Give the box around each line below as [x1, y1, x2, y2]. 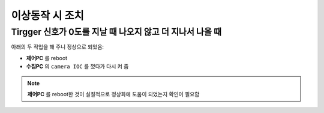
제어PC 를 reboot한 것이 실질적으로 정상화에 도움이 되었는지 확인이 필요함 [27, 90, 200, 97]
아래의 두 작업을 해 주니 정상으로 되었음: [11, 43, 104, 50]
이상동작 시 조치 [11, 9, 84, 22]
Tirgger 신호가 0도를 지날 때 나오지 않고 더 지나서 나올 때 [11, 26, 222, 37]
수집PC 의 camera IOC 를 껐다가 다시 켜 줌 [26, 63, 129, 70]
